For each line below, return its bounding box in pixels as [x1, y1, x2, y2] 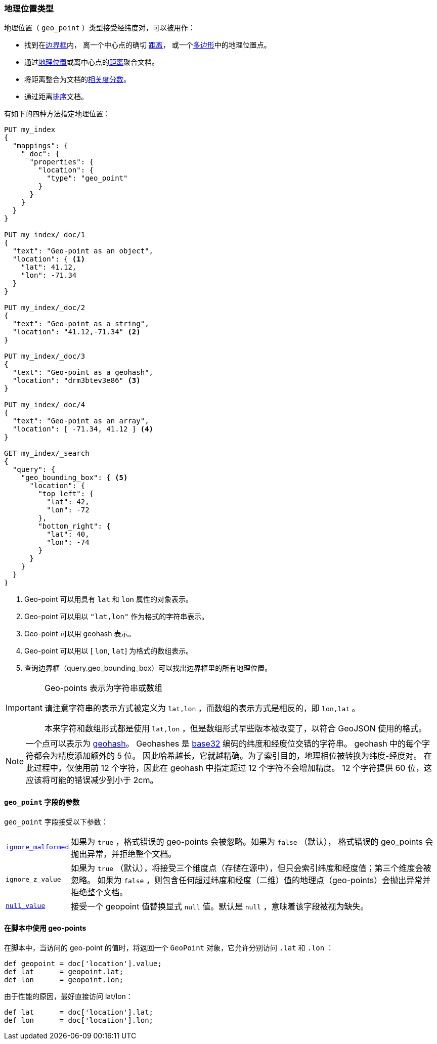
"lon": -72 [47, 506, 90, 514]
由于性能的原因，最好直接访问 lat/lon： [4, 991, 133, 1000]
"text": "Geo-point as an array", [12, 417, 149, 425]
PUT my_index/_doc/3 [4, 352, 85, 361]
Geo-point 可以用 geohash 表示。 [24, 629, 136, 638]
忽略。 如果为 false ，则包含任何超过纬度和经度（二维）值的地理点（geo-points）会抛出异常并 [71, 875, 431, 885]
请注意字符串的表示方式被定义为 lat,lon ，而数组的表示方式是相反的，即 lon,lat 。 [44, 703, 360, 714]
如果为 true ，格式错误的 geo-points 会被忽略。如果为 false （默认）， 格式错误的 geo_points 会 [71, 836, 433, 847]
